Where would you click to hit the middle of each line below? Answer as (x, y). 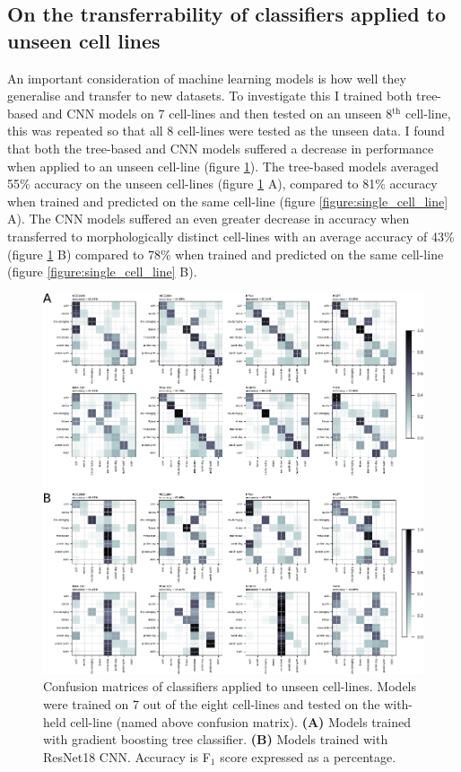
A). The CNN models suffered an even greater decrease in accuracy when (209, 219)
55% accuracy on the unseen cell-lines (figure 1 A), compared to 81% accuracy (222, 184)
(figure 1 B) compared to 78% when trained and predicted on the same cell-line (226, 254)
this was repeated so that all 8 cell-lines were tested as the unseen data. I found (226, 131)
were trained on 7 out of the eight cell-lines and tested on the (212, 703)
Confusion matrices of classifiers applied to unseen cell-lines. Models (230, 686)
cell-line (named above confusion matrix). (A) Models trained (240, 721)
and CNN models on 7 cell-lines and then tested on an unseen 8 (217, 113)
